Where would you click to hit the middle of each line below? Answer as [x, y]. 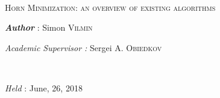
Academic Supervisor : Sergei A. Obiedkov [83, 47]
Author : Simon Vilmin [49, 27]
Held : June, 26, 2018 [44, 87]
